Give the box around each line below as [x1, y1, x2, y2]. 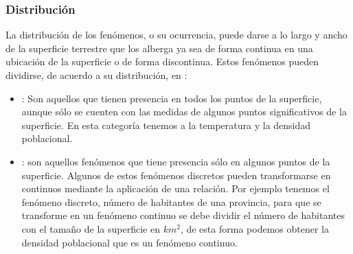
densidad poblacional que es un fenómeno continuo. [21, 235, 238, 249]
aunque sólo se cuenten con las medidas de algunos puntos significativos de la [21, 104, 347, 119]
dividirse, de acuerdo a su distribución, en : [5, 68, 187, 82]
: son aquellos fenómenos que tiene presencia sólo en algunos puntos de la [21, 154, 330, 168]
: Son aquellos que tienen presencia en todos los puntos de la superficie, [21, 91, 322, 105]
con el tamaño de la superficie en [21, 221, 160, 235]
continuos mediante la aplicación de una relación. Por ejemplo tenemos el [21, 181, 330, 196]
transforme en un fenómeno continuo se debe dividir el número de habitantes [21, 208, 345, 222]
